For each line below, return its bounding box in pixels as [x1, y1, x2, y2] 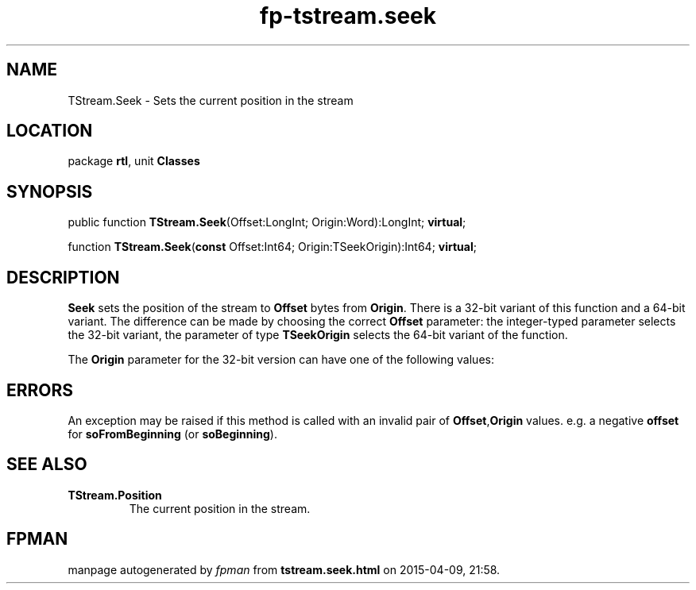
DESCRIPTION [6, 267, 120, 287]
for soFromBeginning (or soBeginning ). [68, 426, 277, 441]
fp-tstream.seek [260, 2, 436, 29]
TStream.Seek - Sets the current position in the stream [68, 93, 354, 107]
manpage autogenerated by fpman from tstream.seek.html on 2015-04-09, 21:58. [68, 562, 501, 577]
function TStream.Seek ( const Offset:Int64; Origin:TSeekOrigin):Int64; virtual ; [68, 240, 477, 254]
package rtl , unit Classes [68, 154, 200, 168]
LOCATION [6, 121, 93, 141]
